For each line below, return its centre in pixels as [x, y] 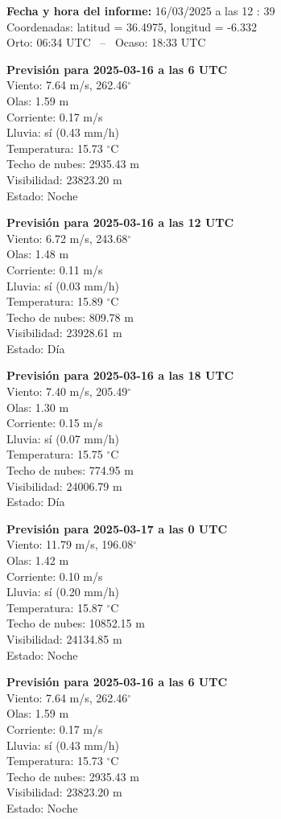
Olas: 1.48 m [38, 254]
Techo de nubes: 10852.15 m [76, 623]
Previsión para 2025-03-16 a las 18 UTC [120, 375]
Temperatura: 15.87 [55, 607]
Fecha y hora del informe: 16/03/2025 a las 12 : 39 [141, 10]
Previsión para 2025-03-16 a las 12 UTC [120, 222]
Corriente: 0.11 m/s [55, 269]
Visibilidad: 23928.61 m [64, 333]
